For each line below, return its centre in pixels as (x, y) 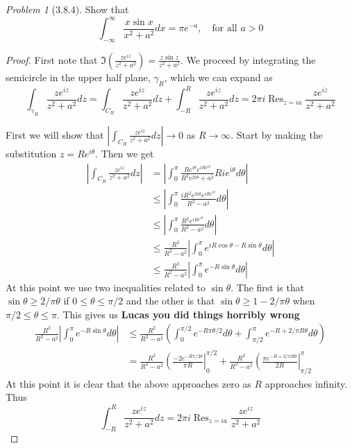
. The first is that (268, 287)
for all (225, 29)
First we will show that (55, 134)
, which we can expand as (218, 77)
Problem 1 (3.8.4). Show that (67, 9)
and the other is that (170, 301)
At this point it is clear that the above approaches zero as (128, 383)
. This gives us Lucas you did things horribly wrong (178, 314)
